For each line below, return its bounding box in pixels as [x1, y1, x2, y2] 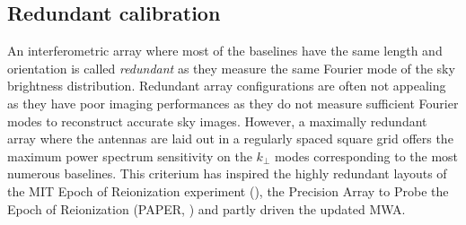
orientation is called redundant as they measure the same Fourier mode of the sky [7, 58, 455, 77]
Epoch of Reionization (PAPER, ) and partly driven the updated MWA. [7, 199, 406, 218]
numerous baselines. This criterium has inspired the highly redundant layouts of [7, 164, 447, 183]
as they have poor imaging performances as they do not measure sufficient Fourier [7, 93, 459, 112]
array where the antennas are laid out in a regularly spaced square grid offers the [7, 129, 453, 148]
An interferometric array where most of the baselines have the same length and [7, 41, 443, 60]
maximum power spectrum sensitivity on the [7, 146, 252, 165]
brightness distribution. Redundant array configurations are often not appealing [7, 76, 446, 95]
